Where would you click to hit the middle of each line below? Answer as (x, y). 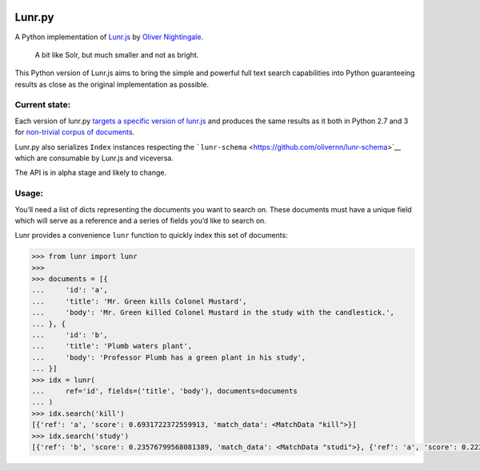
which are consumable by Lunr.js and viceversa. (94, 158)
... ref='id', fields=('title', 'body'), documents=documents (164, 391)
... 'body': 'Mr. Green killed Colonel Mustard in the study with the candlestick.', (213, 313)
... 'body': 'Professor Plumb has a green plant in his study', (169, 357)
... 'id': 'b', (70, 335)
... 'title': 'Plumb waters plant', (112, 346)
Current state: (43, 105)
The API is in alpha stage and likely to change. (91, 173)
